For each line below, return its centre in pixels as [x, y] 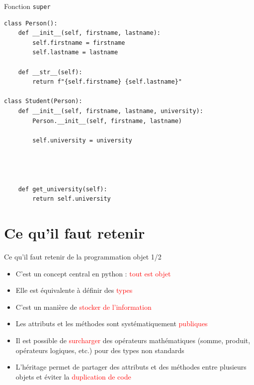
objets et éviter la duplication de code [73, 376]
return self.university [72, 199]
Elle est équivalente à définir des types [74, 290]
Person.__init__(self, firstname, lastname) [107, 121]
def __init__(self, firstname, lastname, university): [111, 111]
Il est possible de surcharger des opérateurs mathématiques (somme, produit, [133, 340]
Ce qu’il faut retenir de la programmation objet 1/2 [83, 257]
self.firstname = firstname [79, 43]
